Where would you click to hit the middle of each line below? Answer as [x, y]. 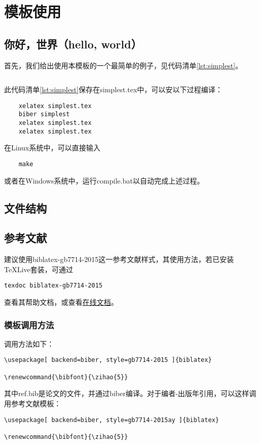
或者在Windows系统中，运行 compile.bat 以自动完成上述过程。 [104, 180]
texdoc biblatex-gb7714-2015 [53, 286]
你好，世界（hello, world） [73, 44]
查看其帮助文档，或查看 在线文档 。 [61, 302]
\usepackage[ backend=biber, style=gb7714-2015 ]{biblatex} [108, 360]
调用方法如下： [29, 343]
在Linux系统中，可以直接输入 [52, 148]
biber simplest [44, 114]
